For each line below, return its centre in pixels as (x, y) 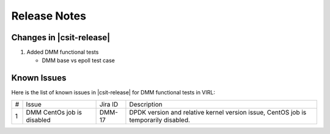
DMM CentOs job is (54, 112)
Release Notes (49, 16)
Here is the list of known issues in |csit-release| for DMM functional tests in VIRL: (113, 93)
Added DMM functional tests (63, 52)
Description (146, 104)
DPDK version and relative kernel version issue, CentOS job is (218, 112)
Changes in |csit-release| (61, 37)
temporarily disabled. (160, 120)
